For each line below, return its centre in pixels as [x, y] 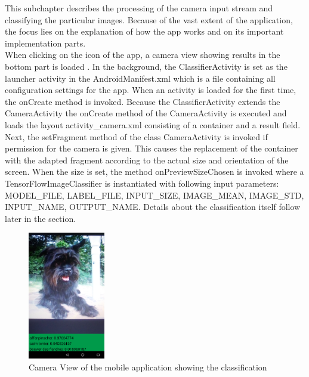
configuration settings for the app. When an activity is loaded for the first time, [151, 90]
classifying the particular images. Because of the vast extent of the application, [149, 19]
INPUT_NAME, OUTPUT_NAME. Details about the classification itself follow [153, 207]
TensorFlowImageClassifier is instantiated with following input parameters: [142, 183]
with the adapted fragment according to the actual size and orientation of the [147, 160]
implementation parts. [45, 43]
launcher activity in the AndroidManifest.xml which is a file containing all [140, 78]
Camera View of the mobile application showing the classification [148, 367]
